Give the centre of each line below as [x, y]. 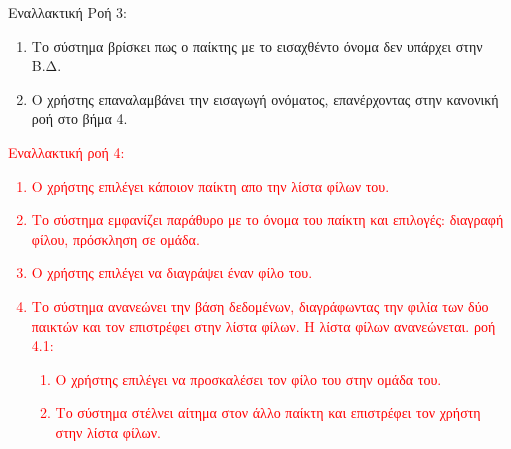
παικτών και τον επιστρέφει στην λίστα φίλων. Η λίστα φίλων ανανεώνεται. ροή [263, 325]
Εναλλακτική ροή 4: [66, 151]
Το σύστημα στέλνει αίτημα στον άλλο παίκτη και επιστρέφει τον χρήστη [268, 412]
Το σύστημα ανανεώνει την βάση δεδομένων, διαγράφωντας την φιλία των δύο [260, 305]
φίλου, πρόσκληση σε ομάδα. [115, 238]
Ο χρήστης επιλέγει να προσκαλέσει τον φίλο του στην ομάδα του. [248, 378]
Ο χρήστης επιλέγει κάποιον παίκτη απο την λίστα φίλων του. [210, 185]
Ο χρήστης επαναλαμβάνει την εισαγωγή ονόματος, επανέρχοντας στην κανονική [265, 98]
